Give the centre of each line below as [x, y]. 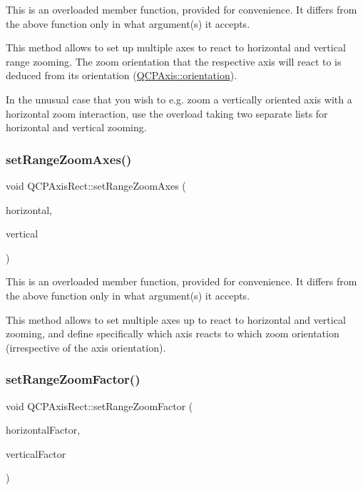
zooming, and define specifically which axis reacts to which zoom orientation [173, 333]
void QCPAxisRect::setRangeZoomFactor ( [99, 405]
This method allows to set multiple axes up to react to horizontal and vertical [176, 319]
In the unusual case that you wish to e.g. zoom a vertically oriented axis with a [179, 99]
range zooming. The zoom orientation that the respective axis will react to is [174, 61]
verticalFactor [36, 453]
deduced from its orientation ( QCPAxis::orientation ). [122, 75]
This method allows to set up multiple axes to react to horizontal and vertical [176, 47]
